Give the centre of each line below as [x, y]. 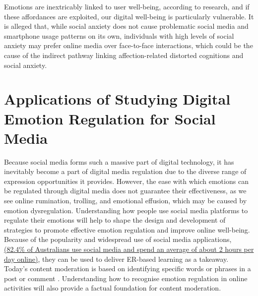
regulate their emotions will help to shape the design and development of [115, 220]
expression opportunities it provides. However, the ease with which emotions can [126, 181]
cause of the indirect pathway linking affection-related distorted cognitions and [124, 55]
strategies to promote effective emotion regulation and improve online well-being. [127, 229]
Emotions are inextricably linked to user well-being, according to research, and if [127, 6]
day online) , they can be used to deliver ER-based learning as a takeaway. [116, 259]
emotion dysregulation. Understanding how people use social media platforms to [126, 210]
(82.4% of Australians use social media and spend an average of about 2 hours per [129, 249]
